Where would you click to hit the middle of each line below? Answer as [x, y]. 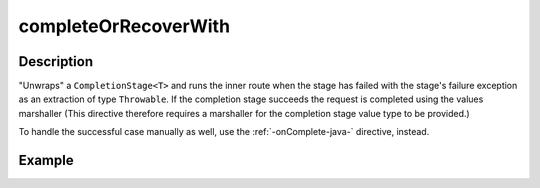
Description [56, 61]
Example [46, 160]
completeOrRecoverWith [124, 26]
